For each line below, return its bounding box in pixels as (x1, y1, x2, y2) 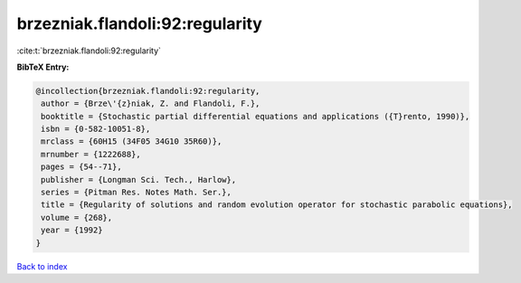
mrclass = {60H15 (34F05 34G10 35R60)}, (41, 137, 223, 146)
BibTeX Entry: (16, 61, 70, 72)
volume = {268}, (41, 212, 113, 222)
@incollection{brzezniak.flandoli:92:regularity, (35, 86, 260, 96)
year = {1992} (41, 225, 103, 235)
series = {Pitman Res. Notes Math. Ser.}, (41, 187, 232, 198)
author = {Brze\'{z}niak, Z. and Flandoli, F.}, (41, 99, 260, 108)
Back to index (16, 260, 68, 271)
